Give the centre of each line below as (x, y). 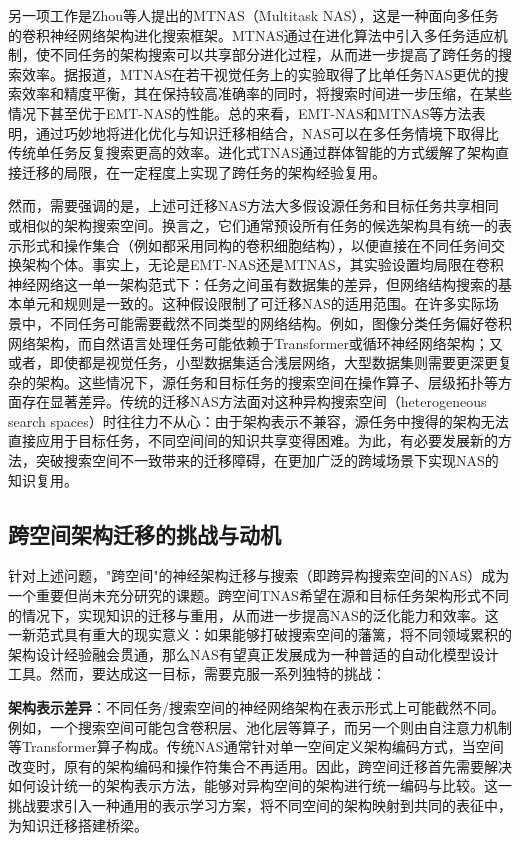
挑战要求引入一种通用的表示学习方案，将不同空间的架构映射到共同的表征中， (260, 804)
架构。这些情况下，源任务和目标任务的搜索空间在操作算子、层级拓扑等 (266, 381)
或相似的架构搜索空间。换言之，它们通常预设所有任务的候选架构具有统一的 (253, 224)
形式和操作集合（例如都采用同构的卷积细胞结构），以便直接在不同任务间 (256, 244)
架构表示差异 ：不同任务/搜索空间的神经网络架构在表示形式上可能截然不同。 (256, 707)
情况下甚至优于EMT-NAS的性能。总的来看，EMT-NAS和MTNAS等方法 (240, 112)
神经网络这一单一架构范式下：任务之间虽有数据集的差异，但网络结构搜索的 (253, 283)
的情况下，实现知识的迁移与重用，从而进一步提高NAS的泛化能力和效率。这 (253, 614)
